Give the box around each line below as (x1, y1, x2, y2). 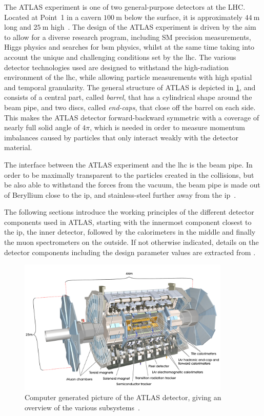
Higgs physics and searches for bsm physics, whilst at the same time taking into (4, 41, 255, 52)
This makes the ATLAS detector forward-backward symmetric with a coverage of (4, 112, 259, 122)
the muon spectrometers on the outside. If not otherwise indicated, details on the (4, 237, 259, 247)
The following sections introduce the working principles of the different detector (4, 206, 254, 217)
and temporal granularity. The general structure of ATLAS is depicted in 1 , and (4, 81, 256, 92)
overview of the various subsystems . (25, 402, 140, 412)
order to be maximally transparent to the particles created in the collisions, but (4, 169, 254, 180)
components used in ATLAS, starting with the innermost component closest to (4, 216, 252, 227)
